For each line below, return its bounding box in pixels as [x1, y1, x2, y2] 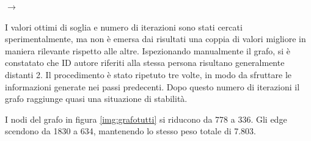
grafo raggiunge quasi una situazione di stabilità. [5, 92, 188, 105]
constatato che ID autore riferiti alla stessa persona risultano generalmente [5, 56, 285, 69]
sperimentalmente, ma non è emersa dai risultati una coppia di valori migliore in [5, 32, 306, 45]
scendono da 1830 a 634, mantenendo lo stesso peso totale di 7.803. [5, 125, 257, 137]
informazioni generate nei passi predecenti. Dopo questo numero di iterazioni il [5, 80, 300, 93]
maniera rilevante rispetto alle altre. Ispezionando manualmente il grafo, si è [5, 44, 291, 57]
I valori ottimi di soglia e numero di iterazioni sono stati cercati [5, 20, 243, 33]
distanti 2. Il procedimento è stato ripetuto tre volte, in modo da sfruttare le [5, 68, 292, 81]
